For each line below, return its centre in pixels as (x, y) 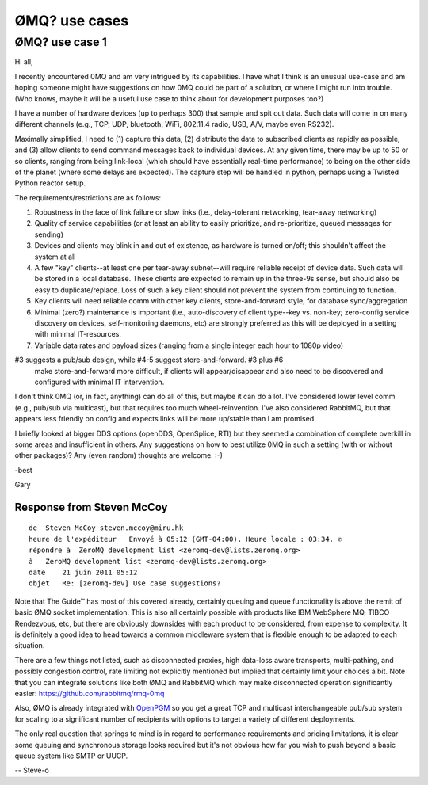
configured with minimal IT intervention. (99, 382)
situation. (30, 646)
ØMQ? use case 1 (61, 42)
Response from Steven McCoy (91, 507)
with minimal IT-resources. (78, 334)
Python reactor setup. (50, 183)
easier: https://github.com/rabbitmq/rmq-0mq (90, 693)
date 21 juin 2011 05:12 (83, 573)
